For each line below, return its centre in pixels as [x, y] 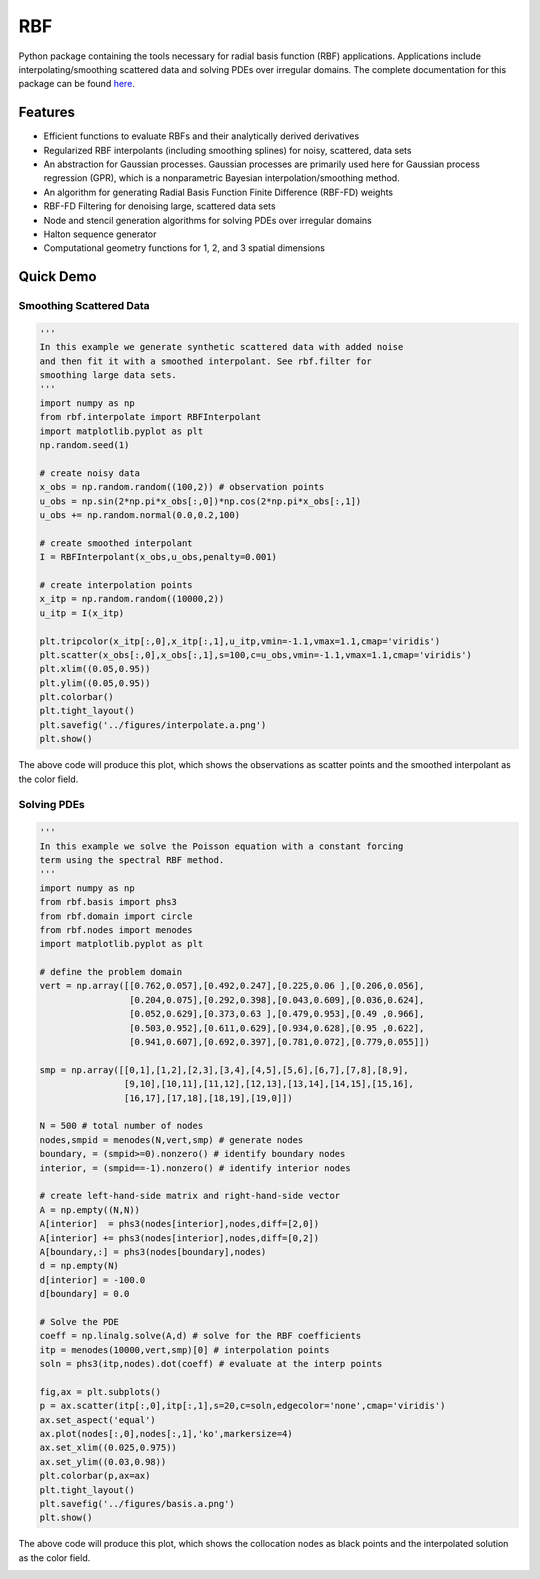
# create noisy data [89, 473]
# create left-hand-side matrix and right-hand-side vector [190, 1196]
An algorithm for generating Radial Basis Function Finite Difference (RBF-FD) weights [218, 192]
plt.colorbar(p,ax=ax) [95, 1476]
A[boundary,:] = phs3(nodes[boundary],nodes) [153, 1251]
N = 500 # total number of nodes [121, 1126]
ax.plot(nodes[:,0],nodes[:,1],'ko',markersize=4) [166, 1433]
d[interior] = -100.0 [92, 1279]
